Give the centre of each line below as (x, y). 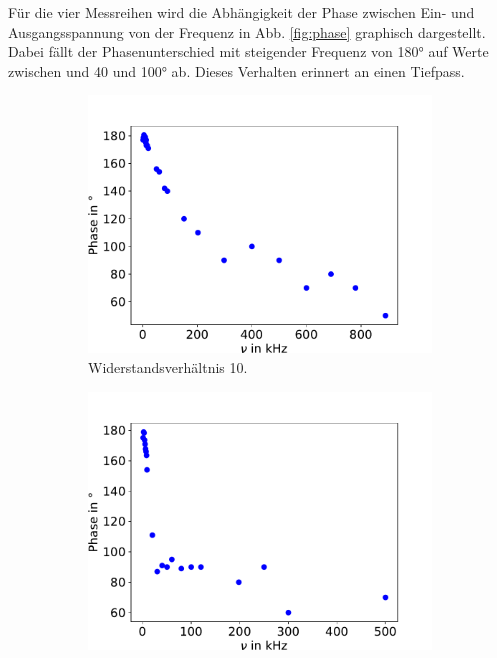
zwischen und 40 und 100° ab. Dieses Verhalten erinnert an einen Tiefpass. (236, 70)
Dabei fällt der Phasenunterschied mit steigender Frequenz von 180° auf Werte (248, 51)
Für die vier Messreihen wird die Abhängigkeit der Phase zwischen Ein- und (241, 12)
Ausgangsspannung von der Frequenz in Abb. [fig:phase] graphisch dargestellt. (247, 31)
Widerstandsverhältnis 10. (168, 366)
